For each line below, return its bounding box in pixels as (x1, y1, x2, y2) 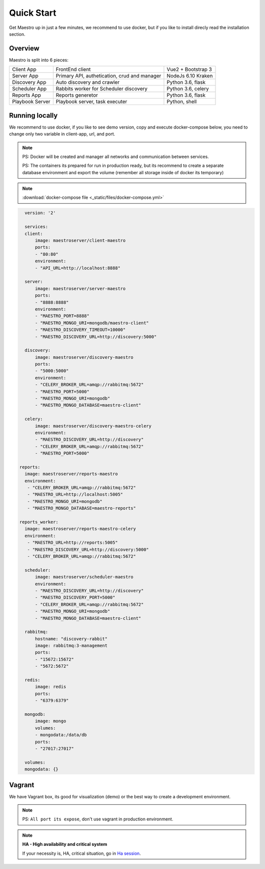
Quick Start (9, 7, 56, 18)
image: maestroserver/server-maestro (35, 286, 126, 291)
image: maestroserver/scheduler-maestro (35, 574, 133, 580)
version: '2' (25, 210, 56, 216)
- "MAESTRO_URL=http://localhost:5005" (27, 492, 123, 498)
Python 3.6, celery (166, 85, 209, 92)
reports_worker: (19, 519, 59, 525)
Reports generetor (55, 92, 98, 99)
